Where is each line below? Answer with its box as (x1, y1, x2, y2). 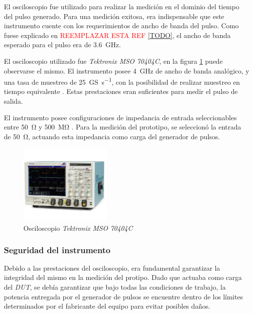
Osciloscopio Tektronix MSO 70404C (23, 223, 133, 233)
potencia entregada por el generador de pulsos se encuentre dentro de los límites (4, 291, 243, 301)
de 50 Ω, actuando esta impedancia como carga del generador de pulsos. (4, 131, 220, 141)
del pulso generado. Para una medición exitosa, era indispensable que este (4, 11, 224, 21)
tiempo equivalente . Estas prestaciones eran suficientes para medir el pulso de (4, 86, 238, 96)
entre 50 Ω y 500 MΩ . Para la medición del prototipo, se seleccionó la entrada (4, 122, 241, 132)
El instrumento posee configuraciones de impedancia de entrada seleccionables (4, 112, 237, 122)
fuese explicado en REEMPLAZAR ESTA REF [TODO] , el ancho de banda (4, 30, 231, 40)
